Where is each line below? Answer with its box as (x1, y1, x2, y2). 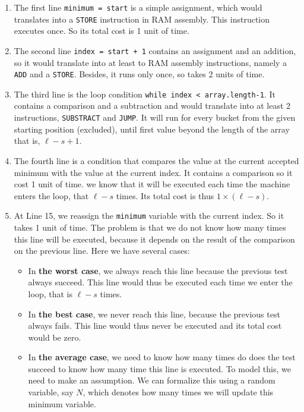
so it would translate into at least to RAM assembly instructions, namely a (14, 56, 287, 68)
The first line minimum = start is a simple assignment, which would (14, 1, 262, 13)
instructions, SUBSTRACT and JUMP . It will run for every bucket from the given (14, 111, 296, 124)
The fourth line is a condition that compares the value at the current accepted (14, 154, 299, 166)
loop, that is (28, 287, 72, 300)
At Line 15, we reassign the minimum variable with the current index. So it (14, 209, 284, 222)
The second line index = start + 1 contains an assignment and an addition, (14, 44, 296, 56)
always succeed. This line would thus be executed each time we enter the (28, 276, 293, 288)
